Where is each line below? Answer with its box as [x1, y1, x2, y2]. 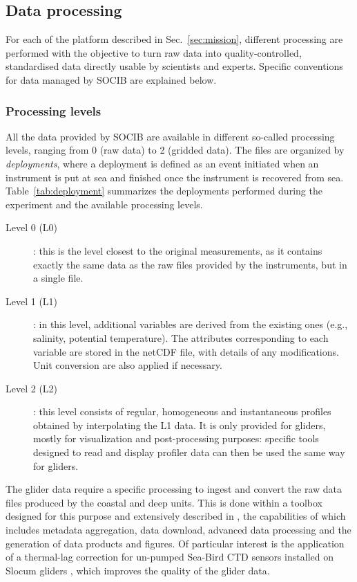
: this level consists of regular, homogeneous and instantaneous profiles [33, 404, 331, 419]
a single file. [33, 271, 84, 285]
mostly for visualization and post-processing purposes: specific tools [33, 431, 319, 446]
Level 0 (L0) [6, 220, 58, 235]
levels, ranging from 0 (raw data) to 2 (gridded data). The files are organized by [6, 143, 345, 157]
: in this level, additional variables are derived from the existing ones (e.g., [33, 317, 348, 331]
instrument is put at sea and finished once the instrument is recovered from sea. [6, 170, 344, 184]
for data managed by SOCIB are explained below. [6, 72, 217, 87]
